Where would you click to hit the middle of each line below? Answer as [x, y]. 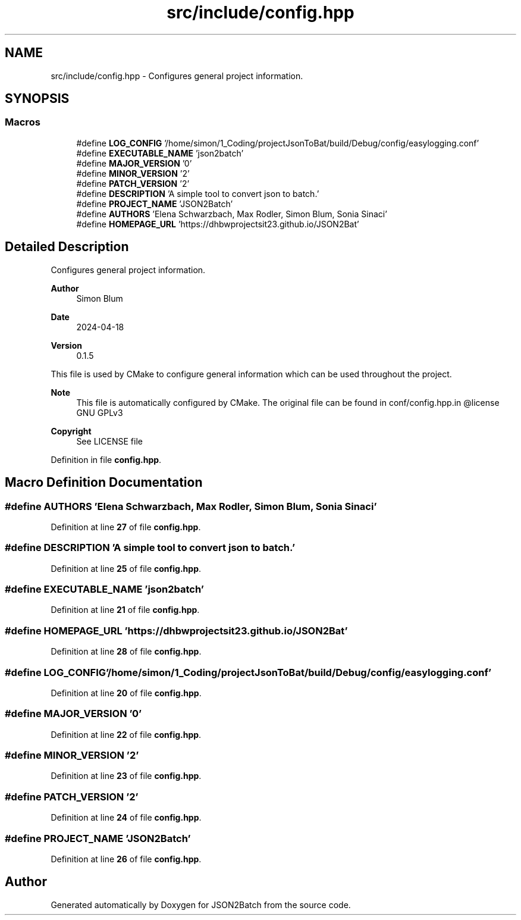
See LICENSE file [109, 441]
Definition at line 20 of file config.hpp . [126, 693]
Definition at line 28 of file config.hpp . [126, 652]
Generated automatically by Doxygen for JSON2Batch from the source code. [201, 905]
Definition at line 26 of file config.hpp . [126, 859]
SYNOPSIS [37, 99]
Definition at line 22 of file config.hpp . [126, 734]
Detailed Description [67, 247]
